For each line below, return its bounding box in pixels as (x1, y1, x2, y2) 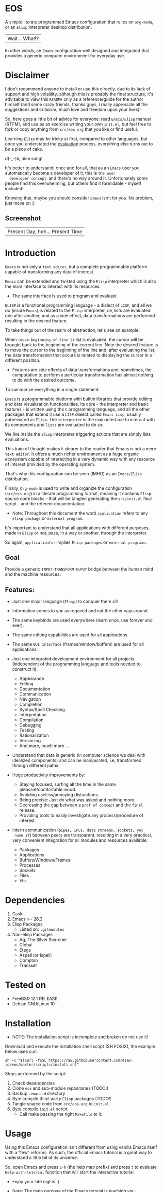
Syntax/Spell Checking (19, 707, 65, 712)
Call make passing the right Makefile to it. (19, 1111, 103, 1117)
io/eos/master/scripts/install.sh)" (5, 1062, 79, 1067)
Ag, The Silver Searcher (19, 937, 67, 943)
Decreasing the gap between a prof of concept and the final (19, 802, 143, 808)
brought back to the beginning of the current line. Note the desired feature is (5, 341, 158, 348)
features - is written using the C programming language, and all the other (5, 406, 150, 412)
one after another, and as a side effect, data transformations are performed (5, 312, 155, 319)
